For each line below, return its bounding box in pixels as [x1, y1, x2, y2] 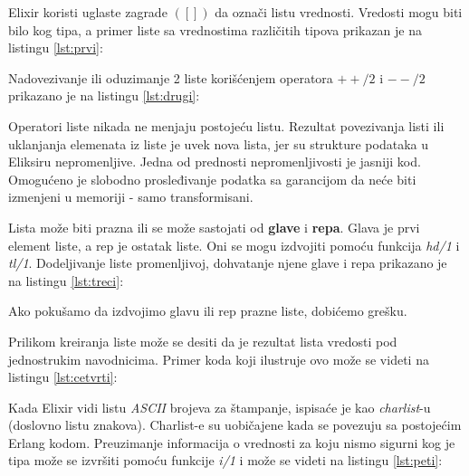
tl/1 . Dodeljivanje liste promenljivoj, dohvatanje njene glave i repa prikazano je [8, 253, 447, 272]
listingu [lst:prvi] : [8, 38, 103, 57]
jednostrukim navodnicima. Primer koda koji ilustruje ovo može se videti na [8, 349, 429, 368]
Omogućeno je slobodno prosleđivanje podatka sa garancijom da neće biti [8, 169, 416, 188]
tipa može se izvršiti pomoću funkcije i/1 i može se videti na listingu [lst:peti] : [8, 451, 443, 470]
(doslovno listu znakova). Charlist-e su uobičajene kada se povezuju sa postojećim [8, 415, 462, 434]
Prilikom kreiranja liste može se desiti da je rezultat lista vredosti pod [8, 331, 397, 350]
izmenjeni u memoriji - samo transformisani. [8, 187, 254, 206]
